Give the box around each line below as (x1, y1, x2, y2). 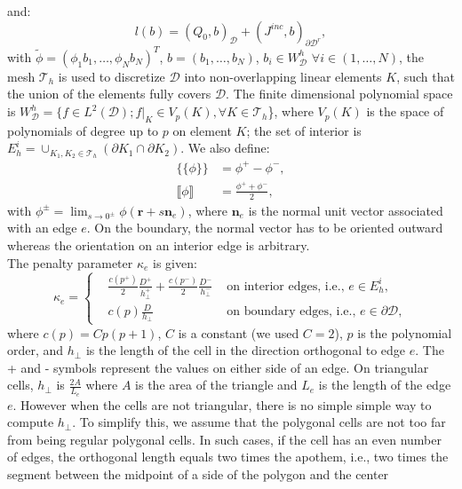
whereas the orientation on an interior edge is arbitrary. (7, 235, 310, 254)
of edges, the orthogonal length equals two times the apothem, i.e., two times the (7, 447, 449, 466)
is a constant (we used (178, 323, 299, 342)
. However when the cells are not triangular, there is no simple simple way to (12, 395, 432, 414)
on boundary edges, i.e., (227, 305, 356, 319)
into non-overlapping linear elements (184, 67, 382, 85)
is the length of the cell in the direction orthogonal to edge (85, 341, 406, 359)
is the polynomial (357, 323, 452, 342)
